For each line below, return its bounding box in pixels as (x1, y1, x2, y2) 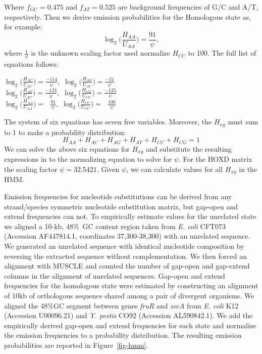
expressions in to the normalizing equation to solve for (4, 154, 172, 164)
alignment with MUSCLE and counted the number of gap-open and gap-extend (4, 260, 250, 271)
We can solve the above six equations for (4, 143, 130, 154)
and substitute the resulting (145, 143, 232, 154)
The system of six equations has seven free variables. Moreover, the (4, 116, 212, 127)
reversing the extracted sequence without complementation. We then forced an (4, 250, 247, 261)
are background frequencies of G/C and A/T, (118, 2, 258, 12)
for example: (4, 21, 42, 32)
